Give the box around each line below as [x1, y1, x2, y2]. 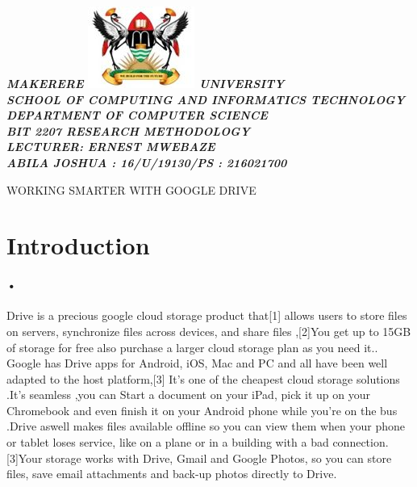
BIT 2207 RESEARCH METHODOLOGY [6, 122, 250, 139]
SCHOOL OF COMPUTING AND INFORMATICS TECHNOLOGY [6, 90, 405, 107]
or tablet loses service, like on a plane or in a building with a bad [6, 434, 329, 451]
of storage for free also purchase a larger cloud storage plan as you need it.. [6, 338, 378, 355]
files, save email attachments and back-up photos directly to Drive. [6, 465, 337, 482]
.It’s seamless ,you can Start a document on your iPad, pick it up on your [6, 386, 370, 403]
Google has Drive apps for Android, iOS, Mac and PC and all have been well [6, 355, 388, 372]
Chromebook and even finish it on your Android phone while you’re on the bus [6, 401, 398, 418]
